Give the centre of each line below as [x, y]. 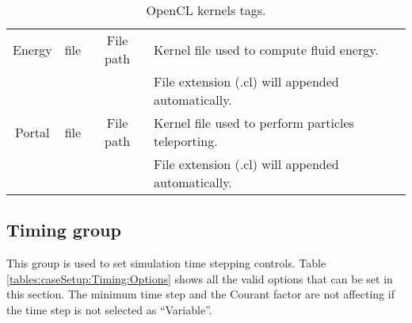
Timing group [64, 230]
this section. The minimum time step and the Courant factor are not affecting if [200, 294]
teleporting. [186, 141]
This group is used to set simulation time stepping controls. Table [166, 263]
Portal [32, 132]
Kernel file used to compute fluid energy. [266, 49]
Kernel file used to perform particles [254, 123]
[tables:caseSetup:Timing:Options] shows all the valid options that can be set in [200, 278]
